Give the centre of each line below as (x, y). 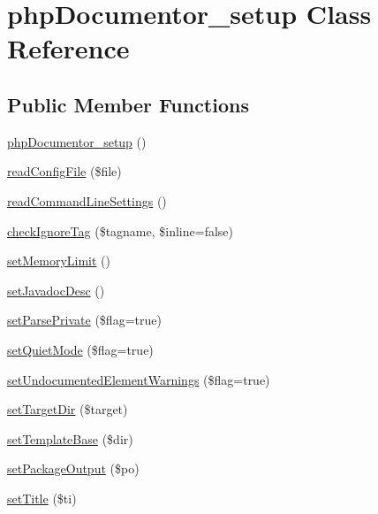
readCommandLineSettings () (87, 200)
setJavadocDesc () (56, 290)
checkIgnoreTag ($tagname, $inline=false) (121, 230)
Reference (68, 48)
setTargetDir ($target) (68, 409)
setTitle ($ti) (42, 498)
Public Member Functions (128, 104)
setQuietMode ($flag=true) (80, 349)
